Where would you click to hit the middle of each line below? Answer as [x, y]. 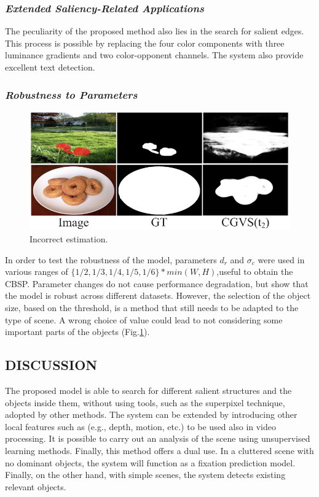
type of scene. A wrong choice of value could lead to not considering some [144, 319]
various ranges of [37, 272]
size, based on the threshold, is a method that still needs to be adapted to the [152, 308]
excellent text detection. [50, 67]
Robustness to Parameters [71, 94]
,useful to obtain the [255, 272]
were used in [281, 259]
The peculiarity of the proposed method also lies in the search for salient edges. [155, 31]
